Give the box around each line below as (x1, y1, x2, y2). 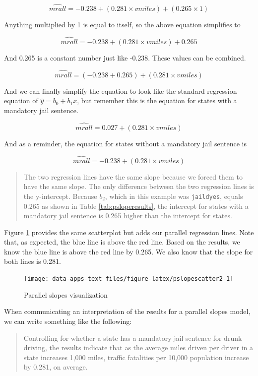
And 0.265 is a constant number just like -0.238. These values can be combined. (4, 53, 246, 63)
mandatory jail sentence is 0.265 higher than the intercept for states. (23, 210, 232, 221)
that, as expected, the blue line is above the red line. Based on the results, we (4, 237, 240, 247)
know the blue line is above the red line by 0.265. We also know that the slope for (4, 246, 253, 256)
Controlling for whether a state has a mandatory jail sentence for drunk (23, 332, 242, 343)
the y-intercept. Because (23, 190, 97, 201)
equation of (4, 95, 38, 106)
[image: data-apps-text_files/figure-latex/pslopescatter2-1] (24, 275, 234, 283)
